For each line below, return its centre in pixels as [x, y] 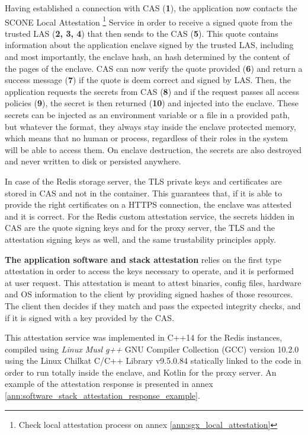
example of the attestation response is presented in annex [109, 384]
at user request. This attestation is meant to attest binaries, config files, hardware [153, 282]
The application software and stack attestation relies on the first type [143, 259]
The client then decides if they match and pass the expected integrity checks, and [153, 305]
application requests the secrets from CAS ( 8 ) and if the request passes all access [152, 91]
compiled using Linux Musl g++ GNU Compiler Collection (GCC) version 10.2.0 [152, 349]
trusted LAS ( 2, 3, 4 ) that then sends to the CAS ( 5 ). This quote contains [142, 33]
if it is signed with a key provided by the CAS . [90, 317]
